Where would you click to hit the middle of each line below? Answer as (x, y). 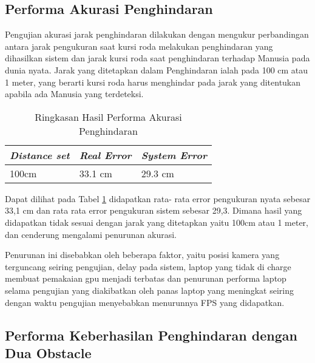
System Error (174, 155)
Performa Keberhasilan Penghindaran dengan (151, 335)
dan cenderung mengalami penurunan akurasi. (91, 234)
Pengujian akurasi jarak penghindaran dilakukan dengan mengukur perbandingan (157, 34)
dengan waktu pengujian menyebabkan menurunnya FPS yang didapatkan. (145, 302)
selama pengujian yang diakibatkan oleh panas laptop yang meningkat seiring (149, 290)
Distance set (40, 155)
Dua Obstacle (48, 352)
